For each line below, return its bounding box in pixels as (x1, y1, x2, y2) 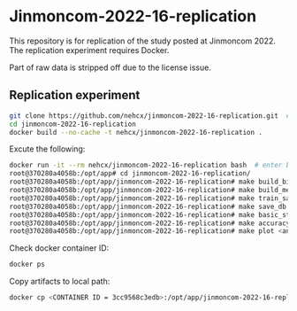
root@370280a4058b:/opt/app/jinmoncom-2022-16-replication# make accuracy (9, 219, 291, 228)
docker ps (9, 260, 46, 269)
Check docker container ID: (9, 243, 110, 253)
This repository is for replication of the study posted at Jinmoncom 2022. (9, 35, 277, 46)
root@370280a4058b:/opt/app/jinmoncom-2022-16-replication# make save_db (9, 202, 287, 211)
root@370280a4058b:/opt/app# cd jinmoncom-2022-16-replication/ (9, 169, 251, 178)
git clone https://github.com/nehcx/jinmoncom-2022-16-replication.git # (9, 111, 291, 121)
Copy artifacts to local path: (9, 276, 110, 287)
